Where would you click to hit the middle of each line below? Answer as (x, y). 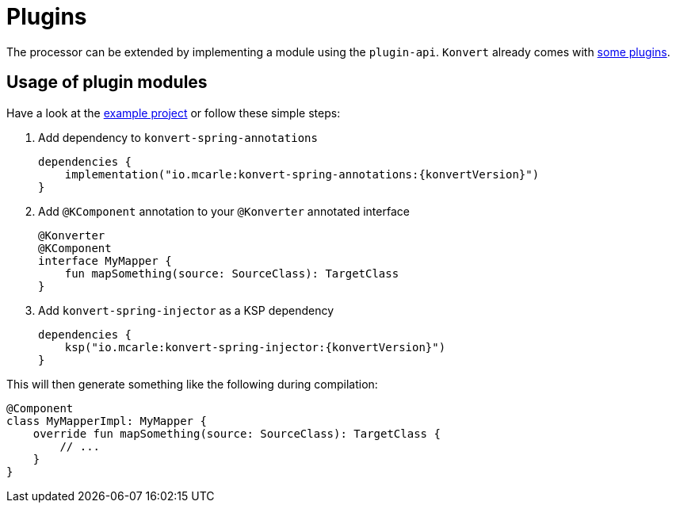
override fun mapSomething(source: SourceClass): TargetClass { (237, 433)
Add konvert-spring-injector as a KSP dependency (186, 310)
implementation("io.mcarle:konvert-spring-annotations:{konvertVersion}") (302, 174)
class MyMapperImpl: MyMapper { (107, 421)
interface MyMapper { (105, 260)
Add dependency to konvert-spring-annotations (178, 137)
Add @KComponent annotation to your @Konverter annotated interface (224, 211)
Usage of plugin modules (107, 82)
